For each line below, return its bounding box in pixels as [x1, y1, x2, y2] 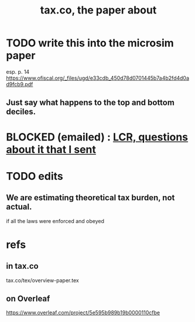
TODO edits [6, 169, 63, 183]
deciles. [6, 107, 36, 117]
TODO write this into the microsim [6, 36, 174, 50]
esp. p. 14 [6, 68, 30, 75]
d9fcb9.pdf [6, 80, 33, 88]
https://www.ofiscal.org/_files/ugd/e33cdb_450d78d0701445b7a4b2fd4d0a [6, 74, 189, 81]
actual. [6, 202, 32, 212]
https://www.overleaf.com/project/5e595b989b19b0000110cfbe [6, 309, 160, 316]
